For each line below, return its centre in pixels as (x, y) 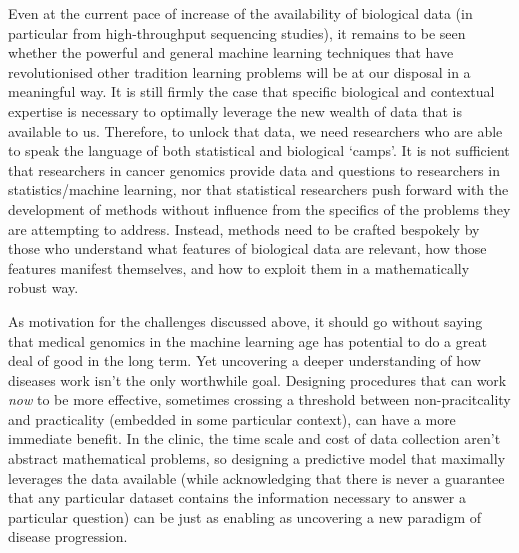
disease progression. (68, 536)
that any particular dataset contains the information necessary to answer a (237, 497)
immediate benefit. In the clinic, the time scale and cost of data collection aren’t (254, 438)
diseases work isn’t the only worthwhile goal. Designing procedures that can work (257, 379)
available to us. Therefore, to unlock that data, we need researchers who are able (255, 130)
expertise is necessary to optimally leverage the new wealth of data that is (235, 110)
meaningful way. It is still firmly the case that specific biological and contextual (251, 91)
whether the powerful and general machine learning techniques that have (231, 52)
